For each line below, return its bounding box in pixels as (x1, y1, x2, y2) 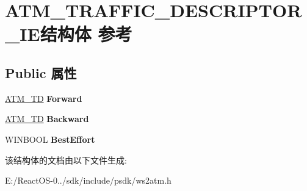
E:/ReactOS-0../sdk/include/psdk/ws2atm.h (5, 174, 172, 187)
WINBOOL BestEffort (5, 132, 95, 145)
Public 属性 (5, 63, 77, 82)
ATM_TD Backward (5, 112, 89, 125)
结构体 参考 (40, 21, 132, 46)
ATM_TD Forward (5, 92, 82, 104)
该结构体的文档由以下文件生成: (5, 153, 127, 166)
